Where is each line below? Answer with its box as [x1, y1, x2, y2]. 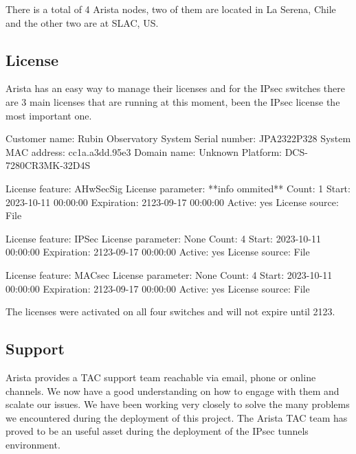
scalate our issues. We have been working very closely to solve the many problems [5, 397, 350, 411]
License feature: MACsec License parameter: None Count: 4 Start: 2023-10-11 [5, 267, 333, 282]
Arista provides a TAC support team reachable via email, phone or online [5, 370, 316, 384]
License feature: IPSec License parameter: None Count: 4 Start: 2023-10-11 [5, 231, 321, 245]
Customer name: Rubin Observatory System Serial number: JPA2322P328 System [5, 131, 351, 146]
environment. [5, 437, 60, 451]
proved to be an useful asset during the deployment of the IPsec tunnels [5, 424, 309, 438]
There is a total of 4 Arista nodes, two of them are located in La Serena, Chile [5, 2, 336, 16]
